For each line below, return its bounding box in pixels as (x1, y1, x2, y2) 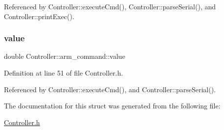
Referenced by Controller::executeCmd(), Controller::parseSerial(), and (4, 1, 216, 11)
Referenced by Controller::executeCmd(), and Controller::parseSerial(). (4, 84, 216, 94)
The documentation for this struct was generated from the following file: (4, 101, 221, 111)
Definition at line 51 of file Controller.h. (4, 68, 123, 78)
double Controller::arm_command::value (4, 51, 125, 61)
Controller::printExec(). (4, 11, 74, 21)
